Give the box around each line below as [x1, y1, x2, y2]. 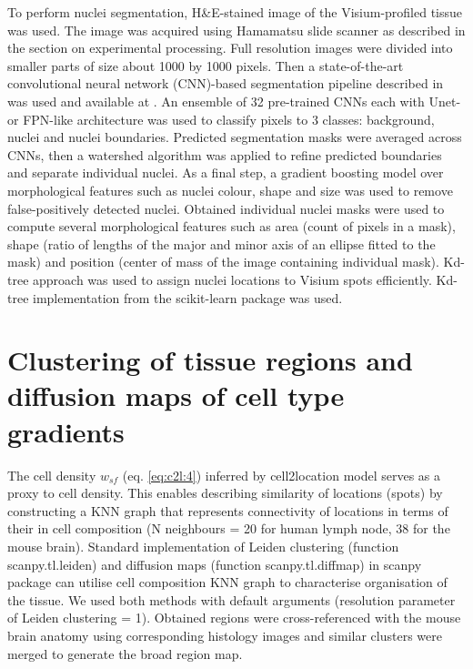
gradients [7, 412, 125, 450]
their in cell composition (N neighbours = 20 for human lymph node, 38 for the [7, 519, 450, 538]
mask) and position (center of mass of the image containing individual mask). [7, 252, 439, 271]
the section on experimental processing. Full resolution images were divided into [7, 38, 453, 57]
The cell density [7, 465, 96, 484]
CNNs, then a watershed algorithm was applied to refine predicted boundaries [7, 145, 442, 164]
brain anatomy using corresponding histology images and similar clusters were [7, 625, 442, 644]
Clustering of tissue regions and [7, 341, 413, 379]
